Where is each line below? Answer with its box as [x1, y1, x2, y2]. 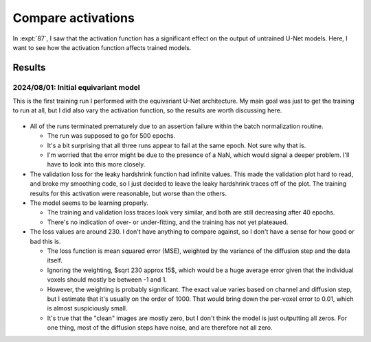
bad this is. [30, 237, 61, 245]
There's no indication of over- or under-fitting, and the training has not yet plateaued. [47, 218, 289, 226]
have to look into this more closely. [47, 160, 146, 169]
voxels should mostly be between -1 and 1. [47, 276, 168, 284]
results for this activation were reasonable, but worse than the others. [30, 189, 227, 197]
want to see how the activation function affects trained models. [12, 43, 192, 51]
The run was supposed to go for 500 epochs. [47, 132, 175, 140]
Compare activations [12, 10, 135, 25]
